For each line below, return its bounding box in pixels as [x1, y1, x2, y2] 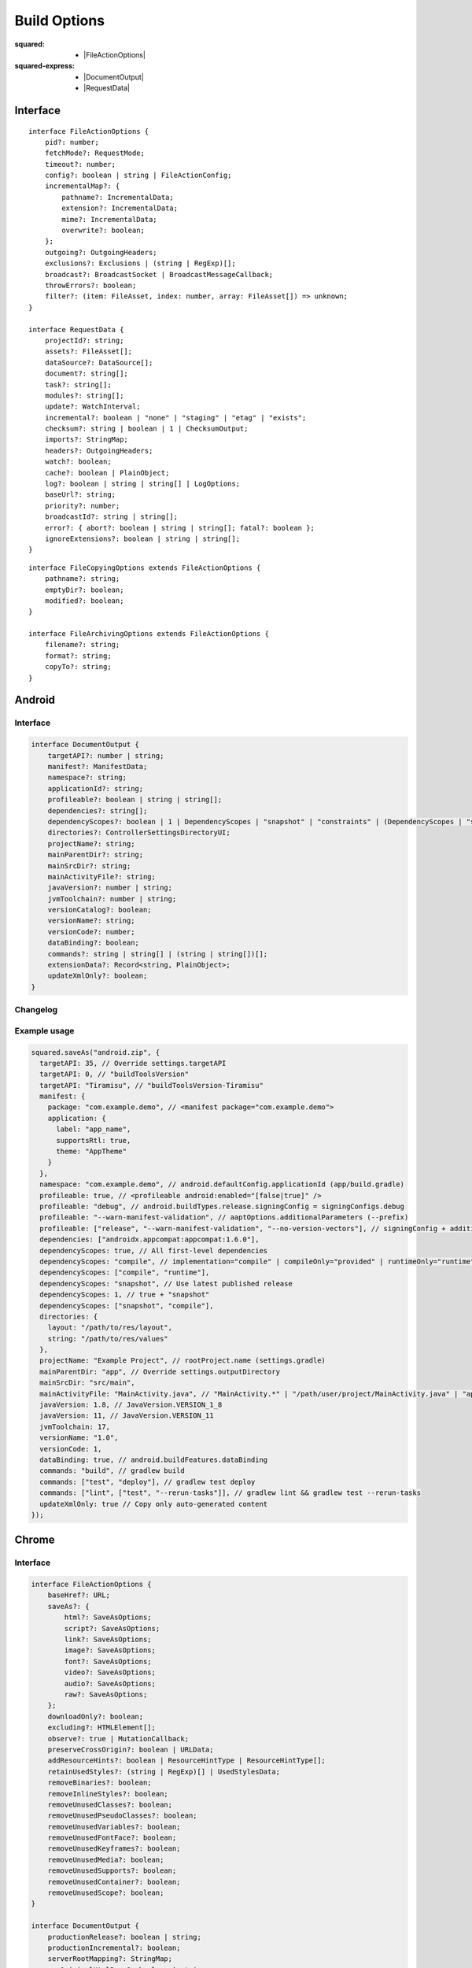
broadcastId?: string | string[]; [44, 512, 179, 521]
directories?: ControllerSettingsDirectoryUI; [47, 828, 231, 838]
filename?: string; [44, 640, 120, 649]
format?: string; [44, 651, 112, 660]
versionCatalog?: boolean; [47, 905, 153, 915]
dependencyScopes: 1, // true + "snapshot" [39, 1290, 210, 1299]
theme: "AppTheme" [56, 1147, 127, 1156]
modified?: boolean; [44, 596, 124, 605]
